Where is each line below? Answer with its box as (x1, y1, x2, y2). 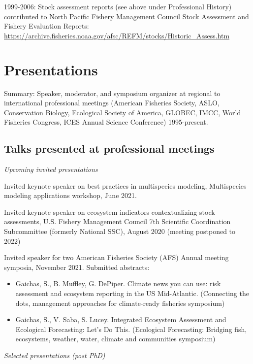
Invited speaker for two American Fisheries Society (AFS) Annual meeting (4, 252, 229, 263)
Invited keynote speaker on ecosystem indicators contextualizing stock (4, 206, 215, 217)
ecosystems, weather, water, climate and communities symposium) (15, 333, 216, 344)
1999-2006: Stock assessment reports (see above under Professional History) (4, 1, 232, 11)
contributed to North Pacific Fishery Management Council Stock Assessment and (4, 11, 249, 21)
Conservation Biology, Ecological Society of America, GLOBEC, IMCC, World (4, 107, 241, 117)
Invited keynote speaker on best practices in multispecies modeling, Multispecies (4, 180, 247, 191)
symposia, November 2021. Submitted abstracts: (4, 262, 150, 272)
